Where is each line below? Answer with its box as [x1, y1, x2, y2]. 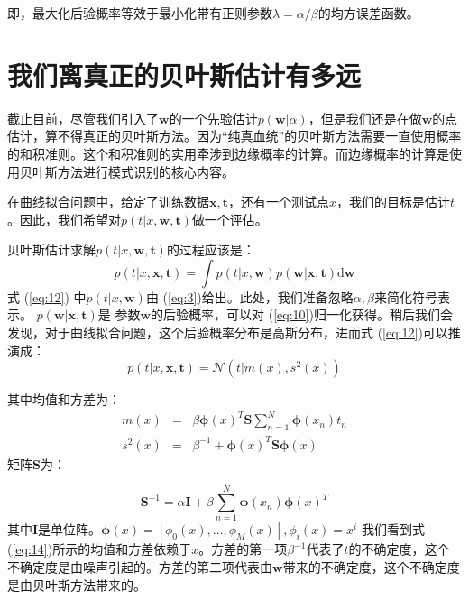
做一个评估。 [191, 209, 268, 228]
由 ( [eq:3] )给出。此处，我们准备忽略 [145, 287, 354, 306]
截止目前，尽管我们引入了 [7, 108, 159, 127]
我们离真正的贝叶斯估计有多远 [7, 56, 362, 93]
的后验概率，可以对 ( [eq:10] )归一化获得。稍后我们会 [151, 305, 453, 324]
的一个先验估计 [169, 108, 258, 127]
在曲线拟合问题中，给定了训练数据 [7, 192, 209, 211]
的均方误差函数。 [317, 4, 419, 22]
